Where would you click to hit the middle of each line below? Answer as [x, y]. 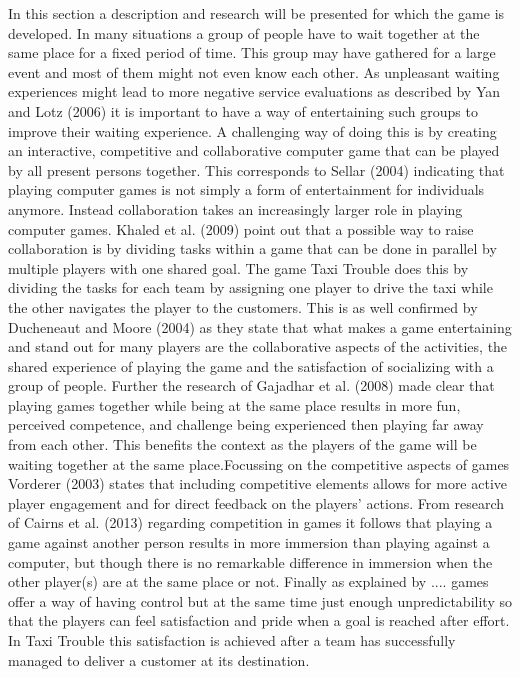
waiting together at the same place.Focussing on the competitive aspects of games [259, 463]
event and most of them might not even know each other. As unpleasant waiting [254, 71]
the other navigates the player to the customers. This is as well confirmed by [243, 306]
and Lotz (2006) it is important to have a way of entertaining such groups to [243, 110]
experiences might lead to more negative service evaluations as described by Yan [254, 91]
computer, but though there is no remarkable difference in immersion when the [250, 561]
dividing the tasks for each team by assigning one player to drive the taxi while [250, 287]
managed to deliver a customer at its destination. [159, 659]
